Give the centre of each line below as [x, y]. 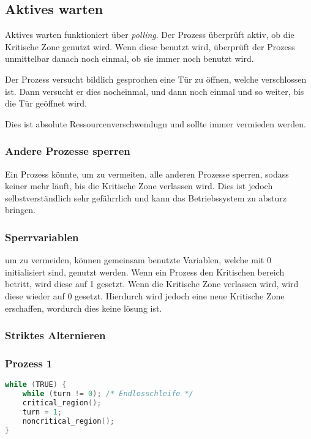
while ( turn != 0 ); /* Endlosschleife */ [108, 394]
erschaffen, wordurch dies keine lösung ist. [84, 308]
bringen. [20, 210]
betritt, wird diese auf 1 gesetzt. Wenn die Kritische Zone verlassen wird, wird [152, 284]
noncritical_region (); [68, 421]
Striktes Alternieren [55, 335]
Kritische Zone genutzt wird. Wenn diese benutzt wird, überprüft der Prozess [150, 46]
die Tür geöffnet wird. [46, 103]
